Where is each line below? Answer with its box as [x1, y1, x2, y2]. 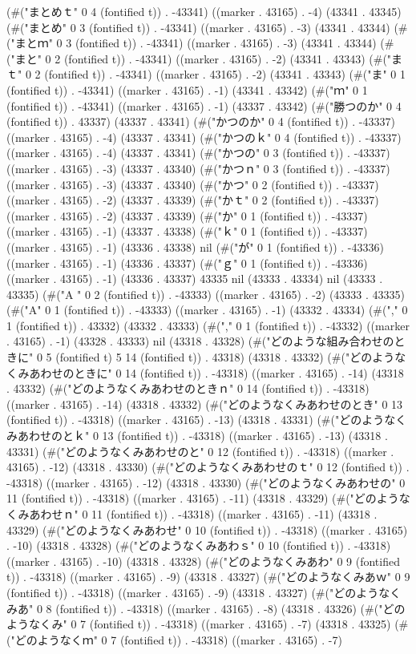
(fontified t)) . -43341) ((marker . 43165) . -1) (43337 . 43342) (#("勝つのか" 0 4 [6, 97, 402, 114]
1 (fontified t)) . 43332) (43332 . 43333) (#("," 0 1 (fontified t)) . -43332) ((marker [6, 317, 410, 333]
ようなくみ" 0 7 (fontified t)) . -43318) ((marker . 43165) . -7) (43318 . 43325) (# [6, 616, 409, 632]
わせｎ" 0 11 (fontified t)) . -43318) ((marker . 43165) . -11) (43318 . [40, 506, 378, 522]
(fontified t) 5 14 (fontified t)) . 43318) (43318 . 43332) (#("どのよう [55, 349, 395, 365]
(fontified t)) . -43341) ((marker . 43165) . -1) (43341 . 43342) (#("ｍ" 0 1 [6, 81, 368, 98]
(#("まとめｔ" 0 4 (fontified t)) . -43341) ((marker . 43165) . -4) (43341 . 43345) [6, 3, 402, 19]
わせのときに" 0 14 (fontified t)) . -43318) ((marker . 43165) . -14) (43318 [40, 364, 404, 381]
